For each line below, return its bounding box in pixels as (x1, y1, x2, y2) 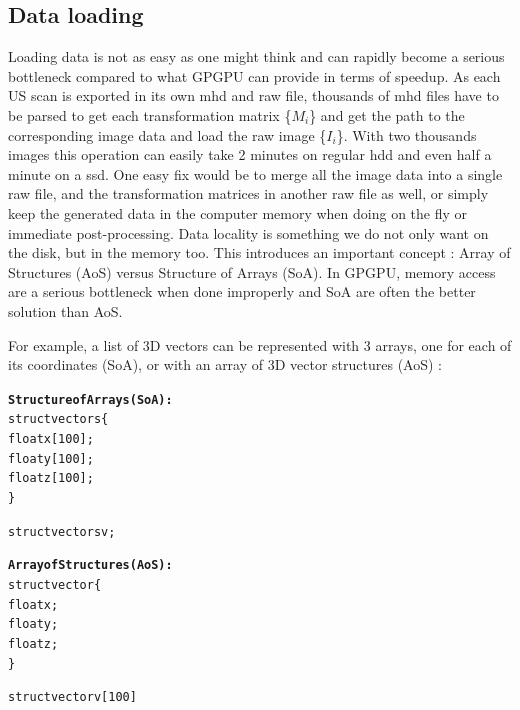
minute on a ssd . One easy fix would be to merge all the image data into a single (8, 163, 503, 184)
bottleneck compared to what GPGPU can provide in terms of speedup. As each (8, 65, 501, 86)
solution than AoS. (8, 300, 123, 321)
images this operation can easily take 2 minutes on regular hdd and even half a (8, 144, 492, 165)
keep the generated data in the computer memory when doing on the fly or (8, 202, 468, 223)
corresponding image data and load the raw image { (8, 124, 327, 145)
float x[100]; (8, 432, 94, 447)
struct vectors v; (8, 524, 116, 539)
